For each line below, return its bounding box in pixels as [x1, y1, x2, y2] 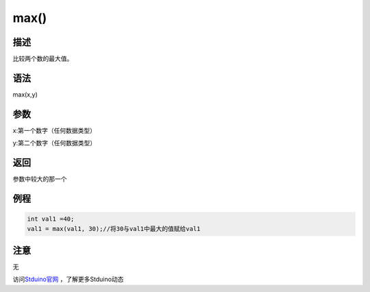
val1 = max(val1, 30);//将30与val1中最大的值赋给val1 [27, 225, 201, 232]
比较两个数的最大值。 [12, 55, 73, 63]
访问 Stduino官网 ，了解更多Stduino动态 [12, 275, 124, 284]
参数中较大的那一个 [12, 175, 67, 183]
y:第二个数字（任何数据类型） [12, 139, 96, 147]
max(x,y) [12, 90, 38, 99]
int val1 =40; [27, 215, 75, 223]
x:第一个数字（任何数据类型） [12, 126, 96, 134]
